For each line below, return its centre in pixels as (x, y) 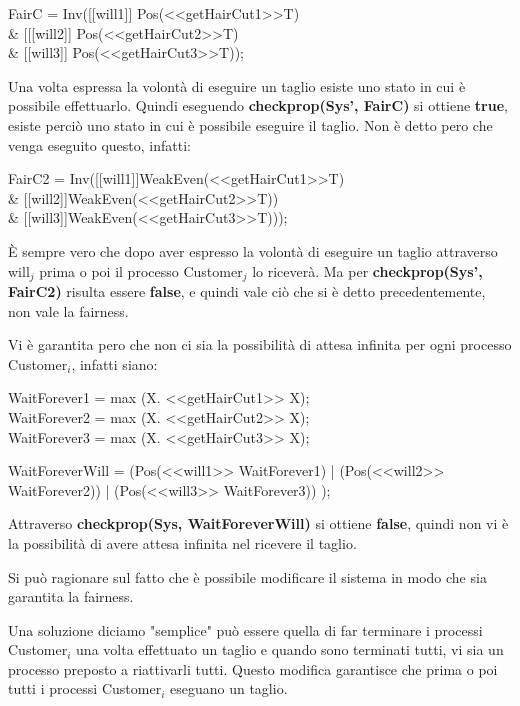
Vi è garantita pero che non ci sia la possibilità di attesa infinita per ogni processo (260, 344)
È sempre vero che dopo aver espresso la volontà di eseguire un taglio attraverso (253, 250)
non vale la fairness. (68, 310)
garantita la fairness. (71, 596)
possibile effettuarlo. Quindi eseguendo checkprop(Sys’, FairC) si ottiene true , (258, 105)
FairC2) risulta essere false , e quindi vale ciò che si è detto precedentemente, (247, 290)
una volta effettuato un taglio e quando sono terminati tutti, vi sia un (290, 649)
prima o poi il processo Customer (141, 270)
